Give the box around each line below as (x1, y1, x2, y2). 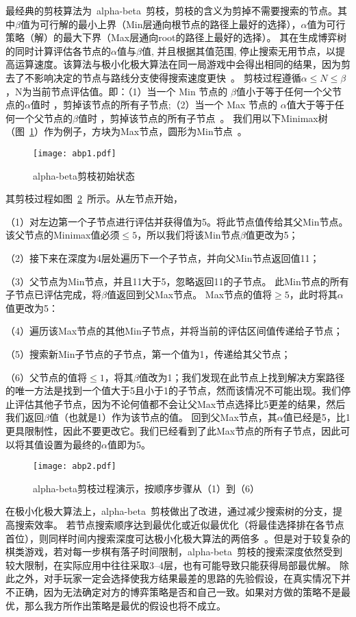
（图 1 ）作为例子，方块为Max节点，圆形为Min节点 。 (5, 124, 247, 138)
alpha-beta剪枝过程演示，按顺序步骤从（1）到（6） (33, 481, 259, 495)
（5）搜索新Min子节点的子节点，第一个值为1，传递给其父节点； (5, 346, 291, 361)
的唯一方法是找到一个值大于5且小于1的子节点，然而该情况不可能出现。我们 (5, 383, 341, 398)
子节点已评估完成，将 (5, 287, 101, 302)
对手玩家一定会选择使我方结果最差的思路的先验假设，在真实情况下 (43, 571, 341, 585)
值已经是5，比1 (283, 410, 351, 424)
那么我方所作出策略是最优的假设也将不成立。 (24, 598, 226, 612)
